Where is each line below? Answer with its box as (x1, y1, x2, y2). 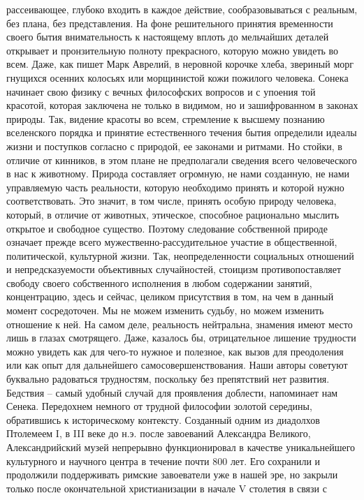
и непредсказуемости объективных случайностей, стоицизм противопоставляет (6, 262, 342, 277)
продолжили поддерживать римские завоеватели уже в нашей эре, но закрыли (6, 467, 338, 482)
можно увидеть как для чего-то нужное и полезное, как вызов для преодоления (6, 344, 344, 358)
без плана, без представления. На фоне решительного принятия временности (6, 15, 333, 30)
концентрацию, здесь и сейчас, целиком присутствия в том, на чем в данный (6, 289, 334, 304)
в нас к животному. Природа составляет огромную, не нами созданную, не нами (6, 166, 350, 181)
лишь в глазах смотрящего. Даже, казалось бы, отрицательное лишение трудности (6, 330, 356, 345)
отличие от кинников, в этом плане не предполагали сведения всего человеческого (6, 152, 357, 167)
